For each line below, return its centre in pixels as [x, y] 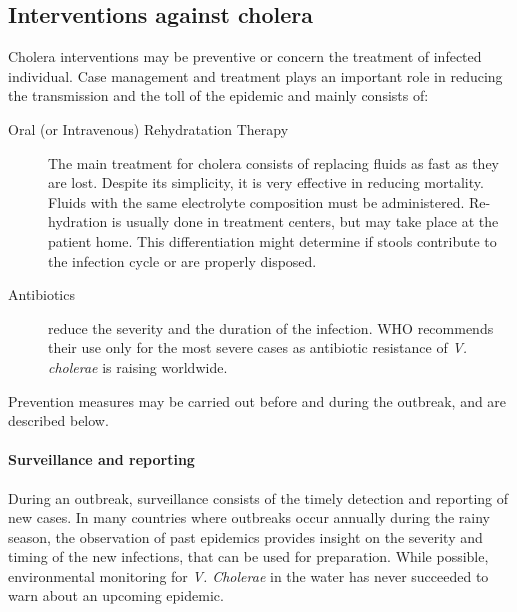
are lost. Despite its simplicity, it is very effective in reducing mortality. [266, 182]
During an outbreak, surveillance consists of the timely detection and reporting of [258, 497]
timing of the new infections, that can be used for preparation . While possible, [248, 556]
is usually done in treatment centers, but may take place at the [305, 221]
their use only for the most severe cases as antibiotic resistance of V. [258, 347]
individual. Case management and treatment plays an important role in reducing [255, 75]
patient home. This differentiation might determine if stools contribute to [272, 240]
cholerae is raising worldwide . [138, 366]
